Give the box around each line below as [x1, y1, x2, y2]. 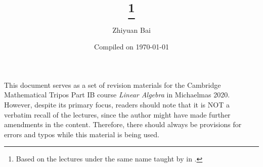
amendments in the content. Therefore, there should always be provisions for [4, 119, 242, 130]
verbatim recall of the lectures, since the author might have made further [4, 109, 231, 120]
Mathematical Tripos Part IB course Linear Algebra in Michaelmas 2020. [4, 89, 230, 100]
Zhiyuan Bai [112, 24, 151, 35]
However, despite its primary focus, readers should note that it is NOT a [4, 99, 230, 109]
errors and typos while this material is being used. [4, 129, 159, 139]
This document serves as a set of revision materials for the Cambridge [4, 79, 221, 90]
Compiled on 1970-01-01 [94, 41, 169, 52]
